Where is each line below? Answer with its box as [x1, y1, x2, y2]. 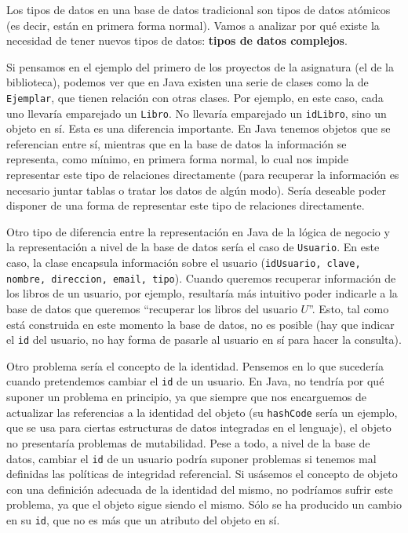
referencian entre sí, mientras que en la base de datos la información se [6, 135, 347, 152]
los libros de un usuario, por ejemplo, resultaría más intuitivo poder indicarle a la [6, 285, 398, 301]
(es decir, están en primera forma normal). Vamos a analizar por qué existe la [6, 16, 380, 33]
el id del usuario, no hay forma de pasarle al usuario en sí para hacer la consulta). [6, 331, 402, 348]
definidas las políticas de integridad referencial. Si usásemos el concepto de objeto [6, 465, 398, 482]
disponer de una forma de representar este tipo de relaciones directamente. [6, 197, 365, 214]
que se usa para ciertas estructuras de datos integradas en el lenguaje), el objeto [6, 419, 392, 436]
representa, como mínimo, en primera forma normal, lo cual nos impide [6, 151, 348, 167]
